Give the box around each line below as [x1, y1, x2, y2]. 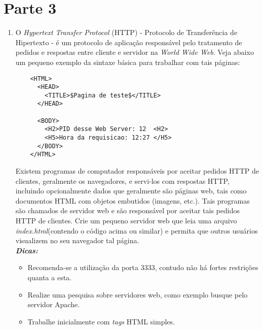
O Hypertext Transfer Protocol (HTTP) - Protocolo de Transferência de [15, 27, 238, 38]
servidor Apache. [27, 299, 80, 310]
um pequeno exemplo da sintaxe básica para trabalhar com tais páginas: [15, 56, 240, 67]
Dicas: [15, 245, 38, 255]
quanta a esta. [27, 272, 72, 282]
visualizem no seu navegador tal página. [15, 235, 139, 246]
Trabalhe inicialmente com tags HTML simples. [27, 316, 175, 326]
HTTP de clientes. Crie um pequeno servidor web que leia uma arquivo [15, 215, 237, 226]
